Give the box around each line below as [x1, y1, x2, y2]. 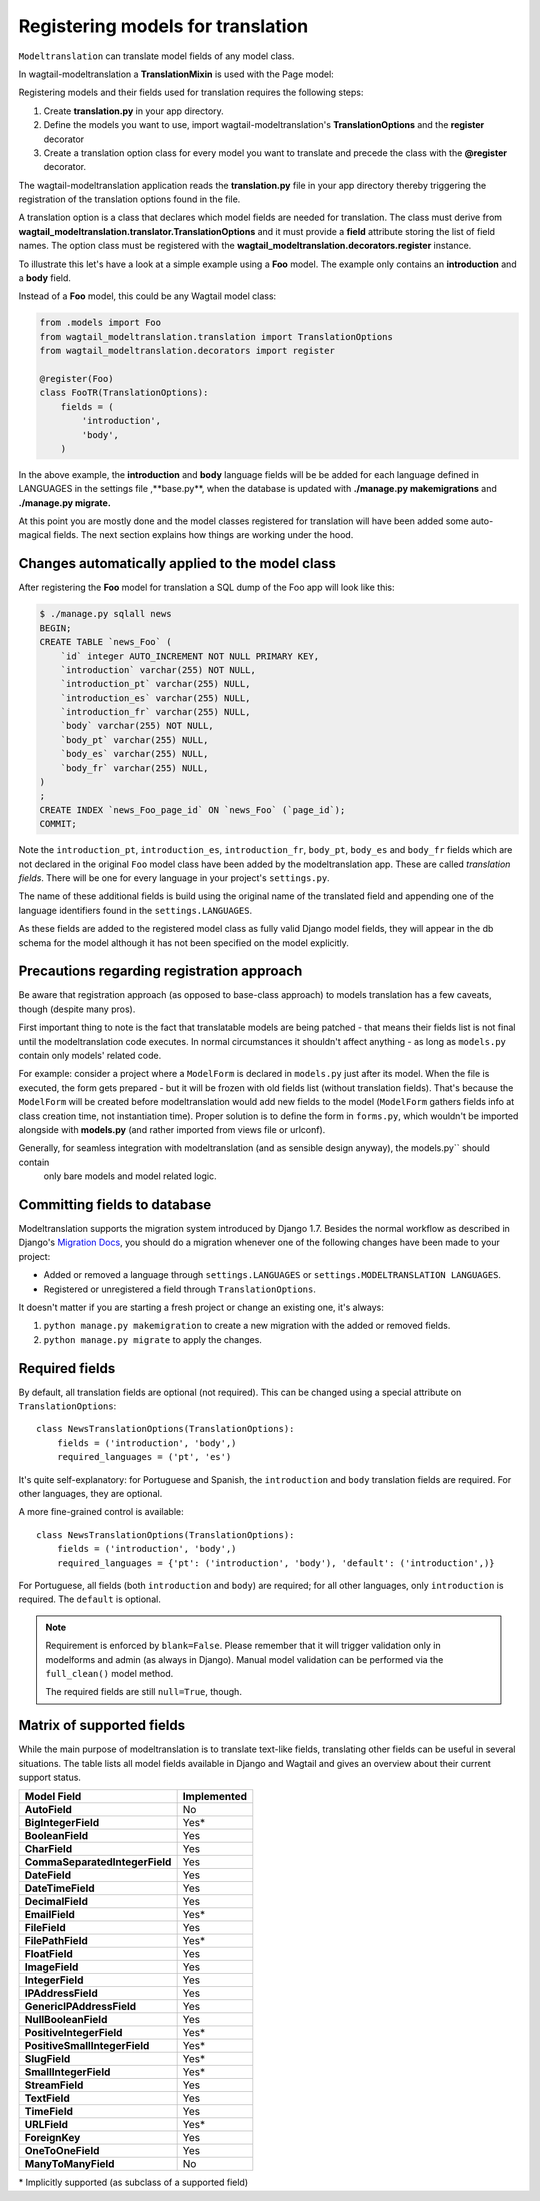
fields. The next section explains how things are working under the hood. [53, 529, 354, 541]
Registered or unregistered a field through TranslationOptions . [43, 1283, 317, 1295]
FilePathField [24, 1934, 89, 1948]
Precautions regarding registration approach [18, 963, 303, 980]
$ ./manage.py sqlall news [39, 608, 172, 620]
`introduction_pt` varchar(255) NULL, [60, 678, 251, 690]
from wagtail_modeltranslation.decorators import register [39, 345, 335, 357]
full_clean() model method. [45, 1667, 174, 1679]
